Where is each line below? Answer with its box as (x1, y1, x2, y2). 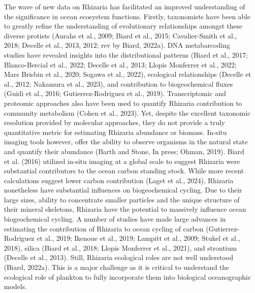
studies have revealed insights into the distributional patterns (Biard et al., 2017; (4, 49, 248, 60)
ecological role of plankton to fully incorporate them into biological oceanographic (4, 271, 251, 282)
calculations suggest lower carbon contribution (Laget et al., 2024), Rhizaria (4, 175, 233, 185)
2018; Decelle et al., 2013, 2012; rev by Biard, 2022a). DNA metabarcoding (4, 40, 230, 50)
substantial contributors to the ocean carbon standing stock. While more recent (4, 165, 244, 176)
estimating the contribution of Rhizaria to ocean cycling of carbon (4, 223, 204, 233)
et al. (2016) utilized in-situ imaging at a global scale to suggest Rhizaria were (4, 156, 240, 166)
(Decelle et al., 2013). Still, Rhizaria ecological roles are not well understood (4, 252, 233, 262)
